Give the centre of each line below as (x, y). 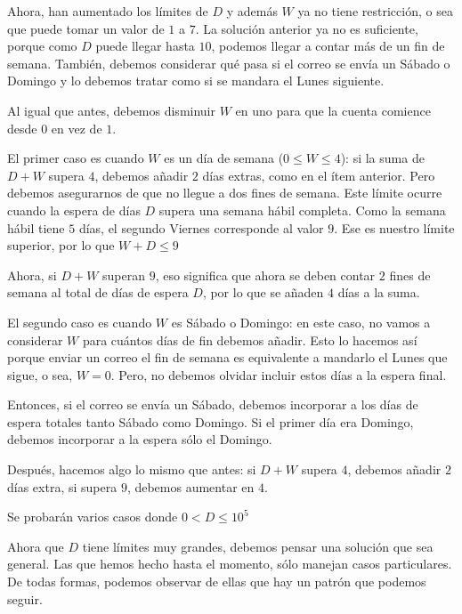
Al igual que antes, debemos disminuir (111, 110)
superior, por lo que (61, 245)
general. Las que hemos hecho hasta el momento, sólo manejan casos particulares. (230, 564)
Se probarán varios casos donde (93, 517)
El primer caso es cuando (76, 158)
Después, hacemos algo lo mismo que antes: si (132, 469)
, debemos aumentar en (190, 486)
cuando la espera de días (74, 210)
